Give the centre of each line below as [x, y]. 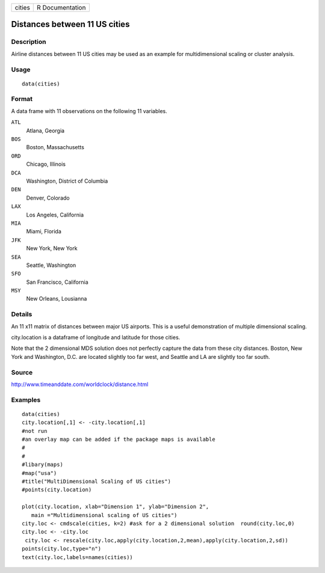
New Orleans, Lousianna [57, 299]
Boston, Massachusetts [55, 147]
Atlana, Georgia [45, 130]
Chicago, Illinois [46, 164]
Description [29, 42]
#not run [35, 431]
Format [22, 99]
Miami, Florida [44, 231]
